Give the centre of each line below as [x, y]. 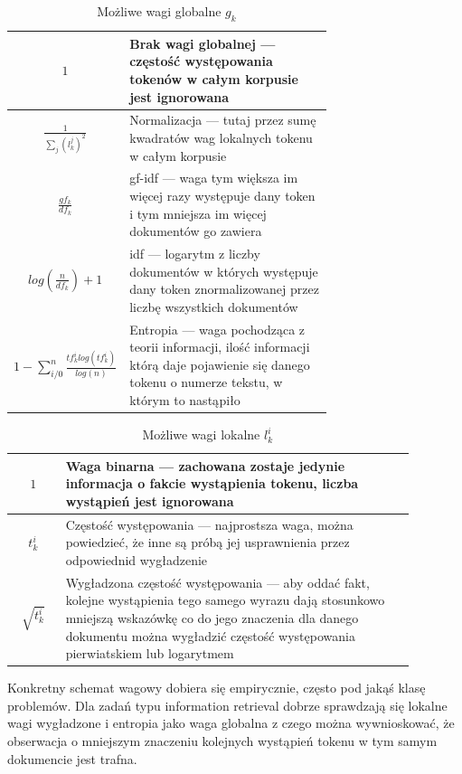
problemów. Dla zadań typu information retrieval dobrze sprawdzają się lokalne [227, 705]
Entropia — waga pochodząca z [217, 329]
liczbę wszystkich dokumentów [214, 306]
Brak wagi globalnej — [203, 43]
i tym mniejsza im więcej [198, 213]
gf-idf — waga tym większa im [214, 178]
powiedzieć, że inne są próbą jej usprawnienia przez [207, 542]
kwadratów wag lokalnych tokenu [221, 138]
